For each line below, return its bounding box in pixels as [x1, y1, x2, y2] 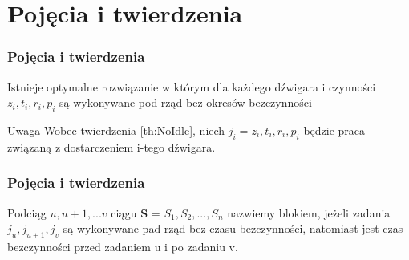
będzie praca [303, 121, 366, 138]
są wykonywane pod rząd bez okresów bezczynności [59, 94, 312, 111]
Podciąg [7, 204, 47, 221]
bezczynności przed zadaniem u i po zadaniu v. [7, 238, 238, 254]
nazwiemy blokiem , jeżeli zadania [227, 204, 391, 221]
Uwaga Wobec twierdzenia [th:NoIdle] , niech [7, 121, 225, 138]
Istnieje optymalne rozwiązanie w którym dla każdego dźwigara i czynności [7, 78, 376, 95]
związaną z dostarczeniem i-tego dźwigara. [7, 138, 216, 155]
